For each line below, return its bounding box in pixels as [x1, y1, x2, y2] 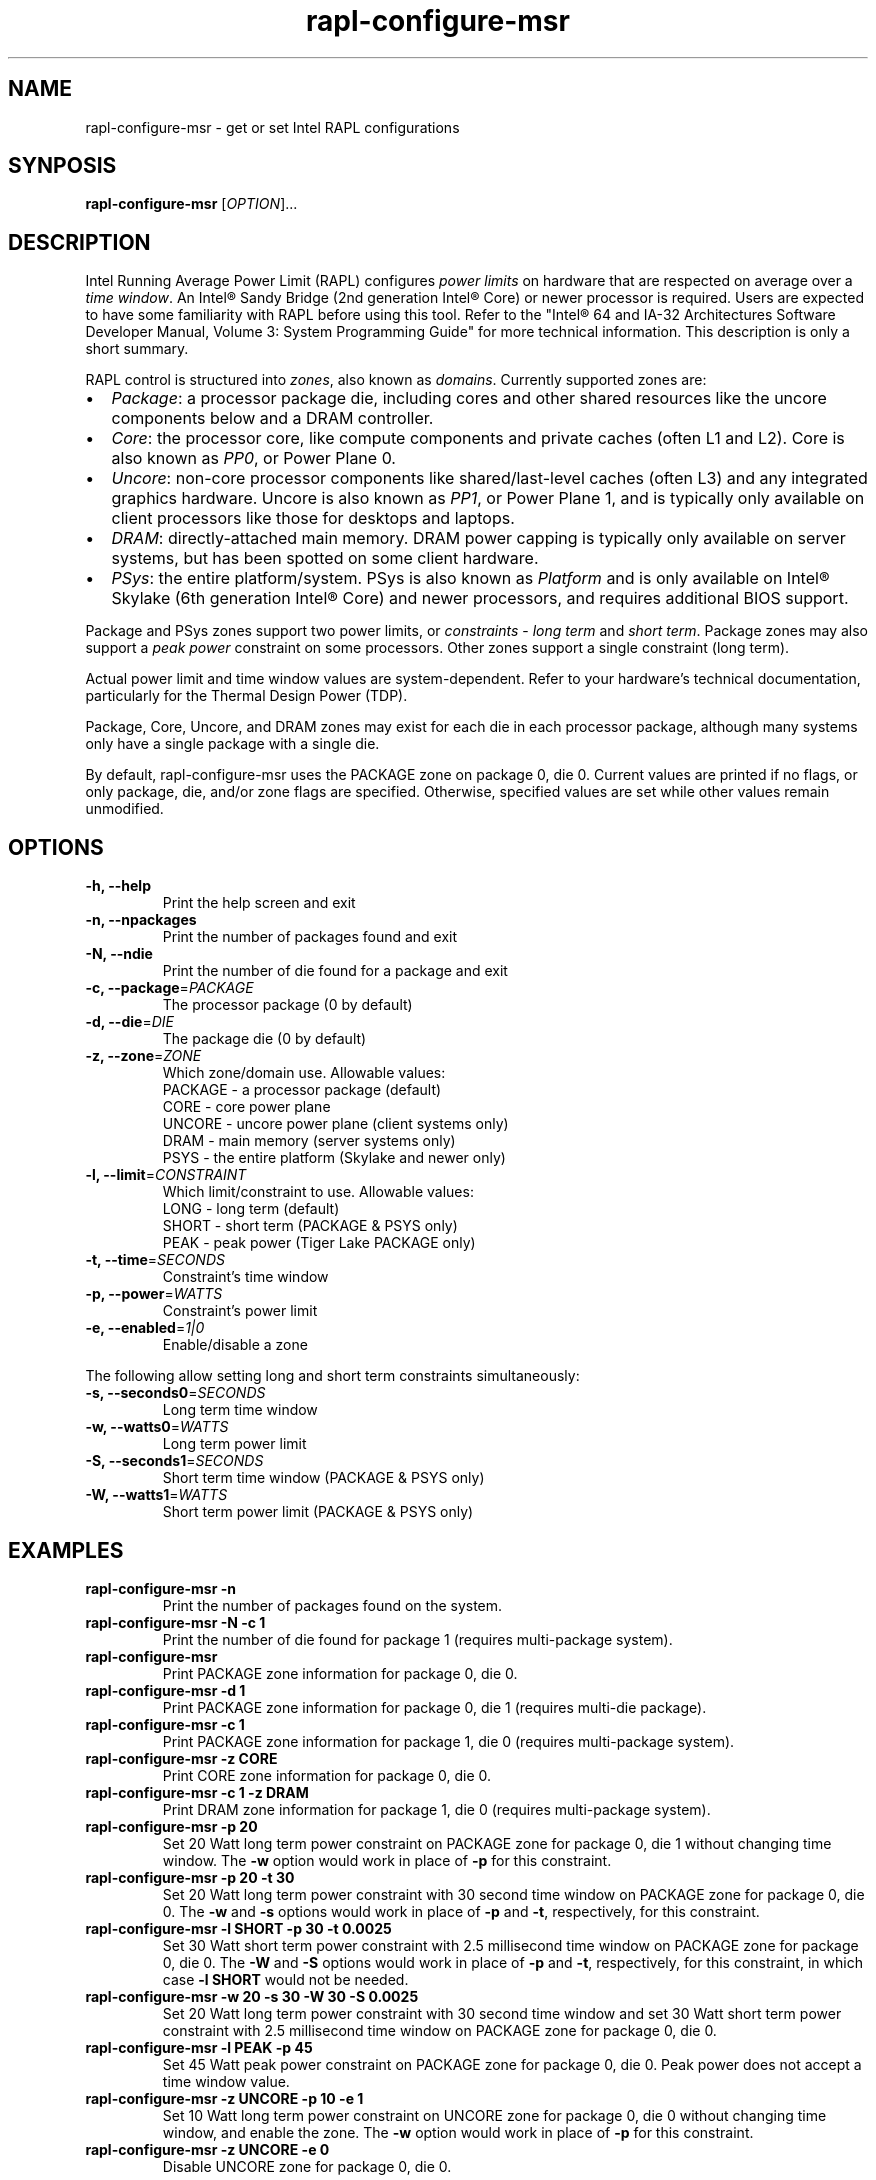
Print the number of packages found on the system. [162, 1596, 503, 1614]
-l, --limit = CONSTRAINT [85, 1166, 247, 1184]
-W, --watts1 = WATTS [85, 1486, 228, 1504]
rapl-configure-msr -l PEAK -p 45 [85, 2038, 313, 2056]
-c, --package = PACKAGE [85, 979, 254, 997]
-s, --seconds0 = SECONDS [85, 1384, 266, 1402]
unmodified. [85, 800, 164, 818]
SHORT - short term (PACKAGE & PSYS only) [162, 1217, 458, 1235]
